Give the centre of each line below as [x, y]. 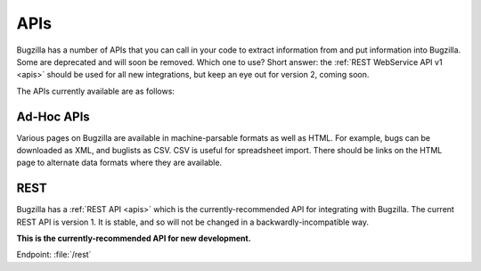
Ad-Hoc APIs [53, 116]
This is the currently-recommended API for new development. [134, 238]
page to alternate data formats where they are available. [119, 163]
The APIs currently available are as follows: [96, 91]
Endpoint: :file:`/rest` [54, 255]
